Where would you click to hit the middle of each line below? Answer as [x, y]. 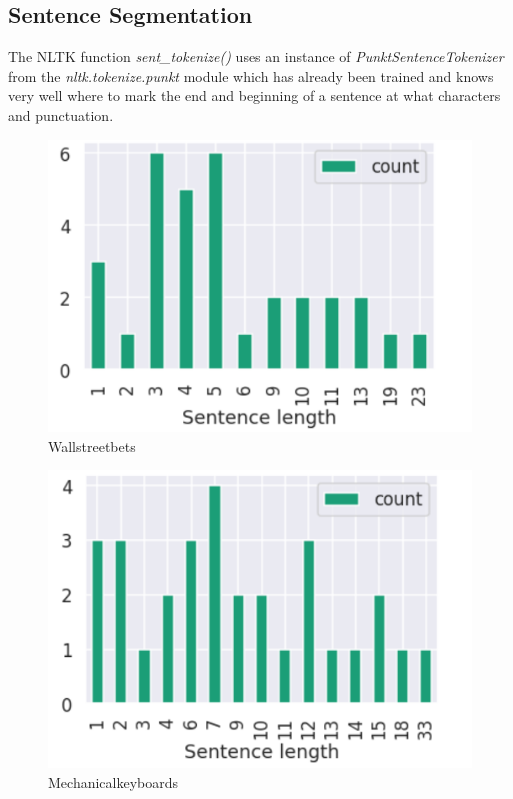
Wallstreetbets [92, 445]
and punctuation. [61, 114]
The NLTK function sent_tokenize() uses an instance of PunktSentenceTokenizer [256, 56]
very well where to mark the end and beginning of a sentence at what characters [254, 95]
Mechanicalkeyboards [113, 781]
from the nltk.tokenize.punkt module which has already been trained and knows [251, 75]
